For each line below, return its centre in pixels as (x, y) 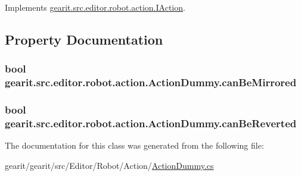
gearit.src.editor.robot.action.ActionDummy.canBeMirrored (151, 82)
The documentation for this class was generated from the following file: (134, 145)
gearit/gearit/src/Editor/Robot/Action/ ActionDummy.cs (109, 165)
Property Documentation (84, 39)
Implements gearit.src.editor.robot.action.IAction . (95, 7)
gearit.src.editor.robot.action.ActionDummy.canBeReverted (151, 123)
